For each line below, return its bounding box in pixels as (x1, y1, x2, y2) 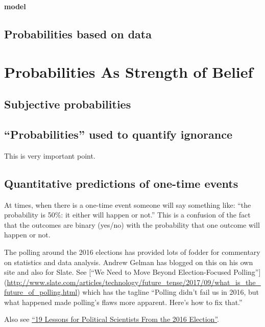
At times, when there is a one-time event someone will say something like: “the (4, 199, 251, 210)
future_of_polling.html (4, 287, 78, 297)
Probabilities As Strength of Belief (4, 61, 253, 82)
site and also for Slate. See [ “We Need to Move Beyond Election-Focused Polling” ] (4, 267, 261, 277)
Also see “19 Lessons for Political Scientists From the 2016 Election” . (4, 314, 219, 324)
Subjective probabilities (4, 96, 131, 112)
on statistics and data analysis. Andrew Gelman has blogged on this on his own (4, 256, 253, 267)
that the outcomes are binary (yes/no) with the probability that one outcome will (4, 219, 260, 230)
